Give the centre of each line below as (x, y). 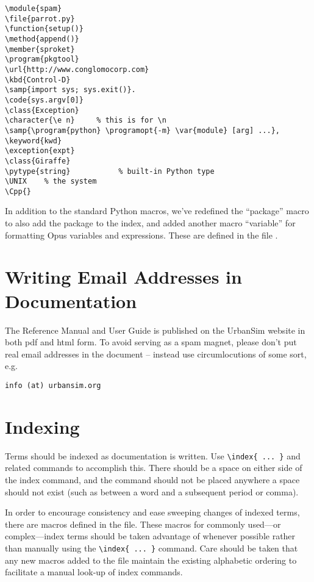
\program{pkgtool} (42, 59)
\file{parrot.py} (40, 19)
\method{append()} (42, 39)
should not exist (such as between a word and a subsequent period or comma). (152, 491)
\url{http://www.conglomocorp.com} (77, 69)
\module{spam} (34, 9)
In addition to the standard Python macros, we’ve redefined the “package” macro (157, 211)
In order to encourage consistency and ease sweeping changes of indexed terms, (152, 512)
